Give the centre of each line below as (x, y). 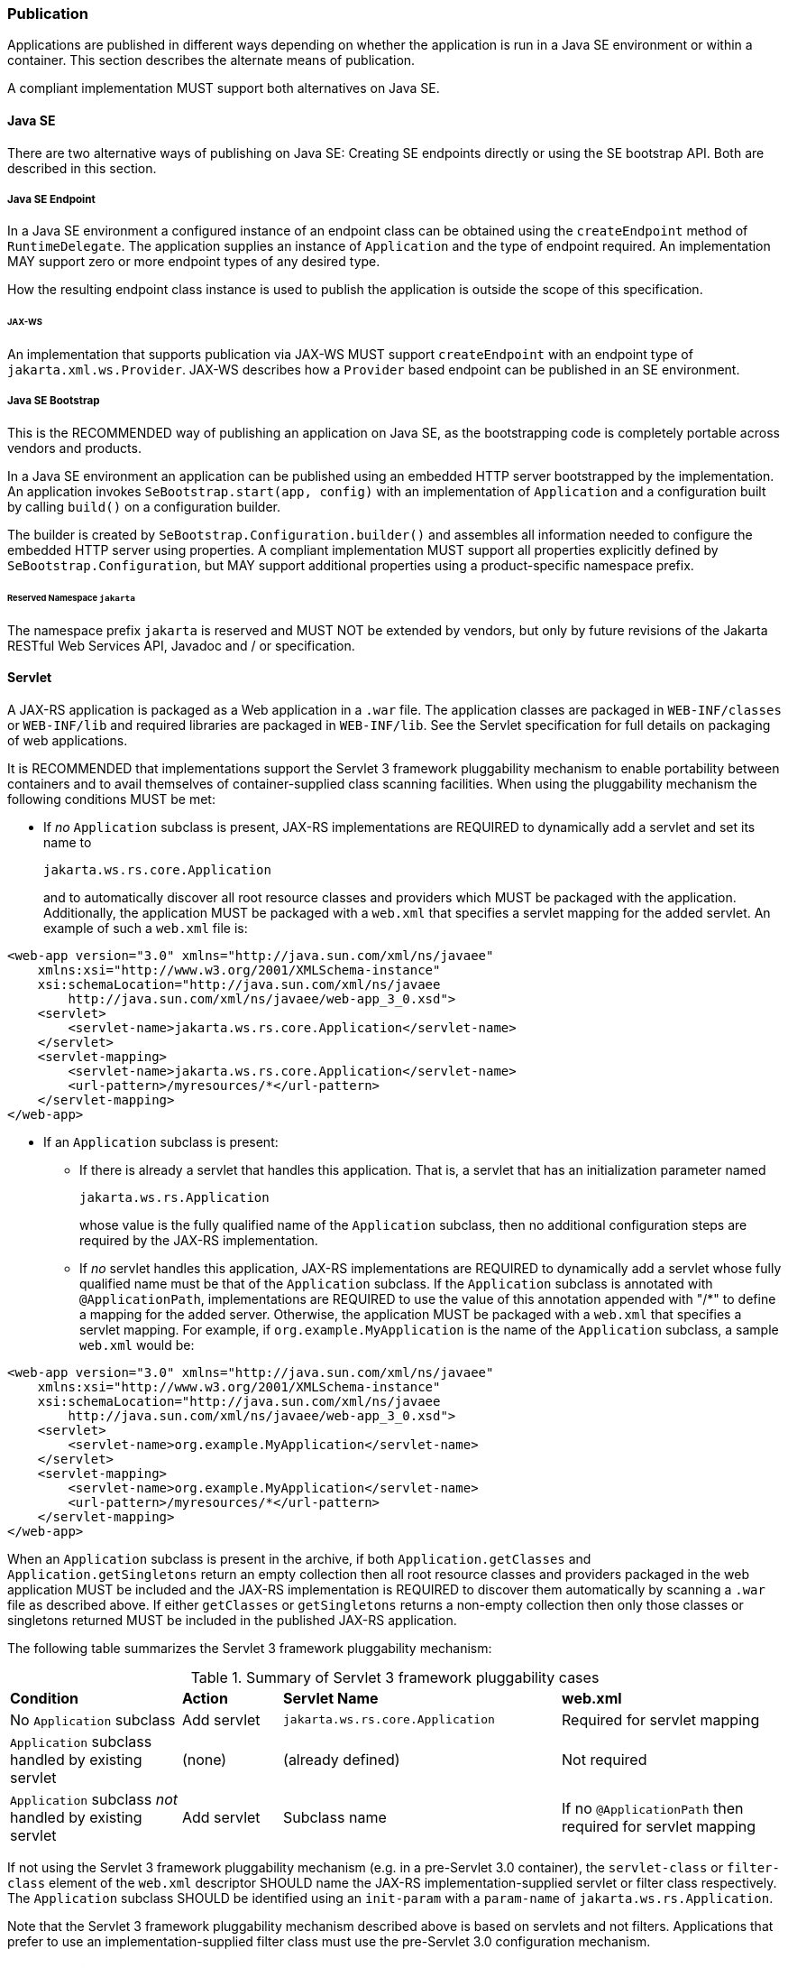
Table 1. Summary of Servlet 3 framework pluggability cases (395, 1677)
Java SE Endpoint (51, 199)
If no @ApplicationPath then (653, 1808)
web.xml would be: (137, 1344)
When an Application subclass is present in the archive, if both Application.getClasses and (299, 1558)
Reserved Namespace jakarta (71, 597)
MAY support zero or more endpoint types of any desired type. (194, 262)
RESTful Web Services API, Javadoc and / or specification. (181, 645)
